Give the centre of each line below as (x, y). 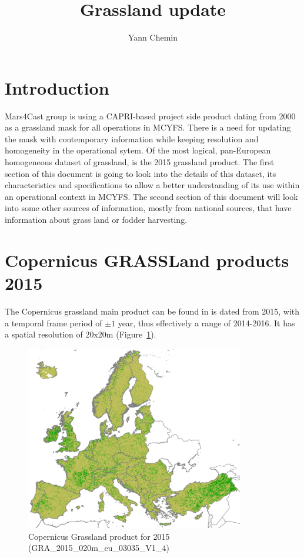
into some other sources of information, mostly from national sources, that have (148, 208)
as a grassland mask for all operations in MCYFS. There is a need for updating (148, 127)
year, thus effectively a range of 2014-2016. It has (206, 323)
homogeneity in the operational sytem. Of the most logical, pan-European (138, 150)
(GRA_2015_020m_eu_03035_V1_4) (99, 548)
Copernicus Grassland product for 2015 (99, 536)
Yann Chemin (153, 37)
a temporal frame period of (54, 323)
